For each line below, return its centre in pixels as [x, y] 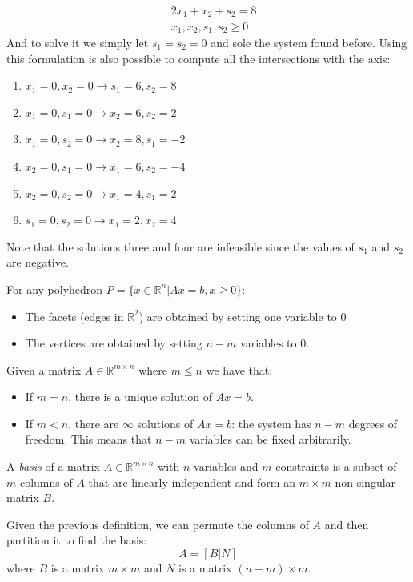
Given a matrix [44, 369]
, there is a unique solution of [140, 397]
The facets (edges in [74, 316]
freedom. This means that [88, 439]
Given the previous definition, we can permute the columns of [158, 524]
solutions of [165, 423]
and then [347, 524]
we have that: [239, 369]
